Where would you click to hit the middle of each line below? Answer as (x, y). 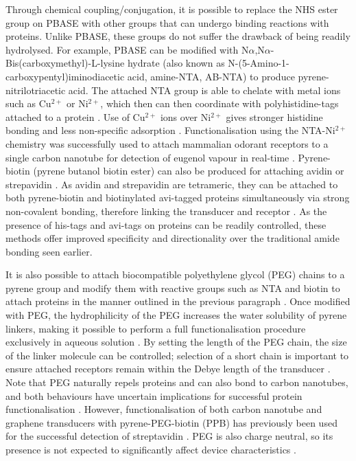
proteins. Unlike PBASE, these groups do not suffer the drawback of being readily (178, 36)
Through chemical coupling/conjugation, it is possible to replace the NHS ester (172, 9)
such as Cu (28, 103)
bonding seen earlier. (49, 251)
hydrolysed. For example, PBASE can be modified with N (127, 49)
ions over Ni (186, 116)
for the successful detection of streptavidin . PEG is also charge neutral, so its (169, 436)
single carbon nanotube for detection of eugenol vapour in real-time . (150, 157)
